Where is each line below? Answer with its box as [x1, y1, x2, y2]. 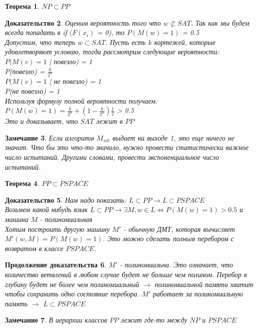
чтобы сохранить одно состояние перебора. [5, 289, 140, 299]
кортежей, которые [154, 36, 216, 47]
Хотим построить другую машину [5, 223, 110, 234]
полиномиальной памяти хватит [154, 279, 254, 289]
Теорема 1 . [5, 1, 39, 11]
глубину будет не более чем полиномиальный [5, 279, 140, 289]
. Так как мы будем [190, 17, 250, 28]
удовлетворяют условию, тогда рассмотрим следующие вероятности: [5, 46, 220, 57]
